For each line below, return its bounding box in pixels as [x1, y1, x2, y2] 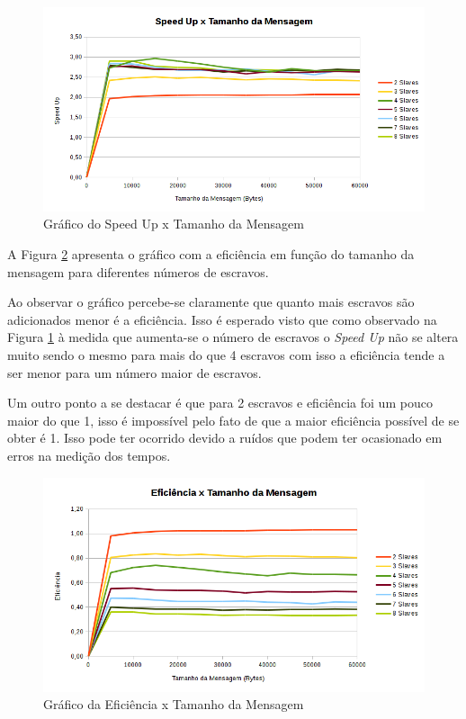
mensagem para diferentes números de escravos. [7, 262, 269, 281]
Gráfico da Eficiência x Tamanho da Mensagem [43, 695, 304, 714]
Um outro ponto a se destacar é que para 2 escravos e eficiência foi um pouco [7, 393, 433, 412]
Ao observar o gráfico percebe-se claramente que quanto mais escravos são [7, 292, 415, 311]
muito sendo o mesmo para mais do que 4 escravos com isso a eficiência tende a [7, 346, 445, 364]
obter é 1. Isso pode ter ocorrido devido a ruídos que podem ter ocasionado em [7, 428, 443, 447]
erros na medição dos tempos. [7, 446, 171, 464]
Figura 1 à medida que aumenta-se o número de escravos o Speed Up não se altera [7, 328, 459, 346]
